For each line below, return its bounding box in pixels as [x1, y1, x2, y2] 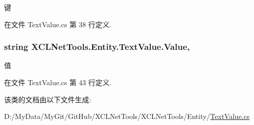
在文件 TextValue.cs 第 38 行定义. [4, 19, 112, 29]
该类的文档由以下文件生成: [4, 94, 91, 104]
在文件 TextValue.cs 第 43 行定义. [4, 77, 112, 87]
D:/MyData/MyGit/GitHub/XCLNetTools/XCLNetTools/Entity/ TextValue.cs [4, 111, 250, 121]
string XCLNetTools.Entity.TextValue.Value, [4, 40, 190, 53]
